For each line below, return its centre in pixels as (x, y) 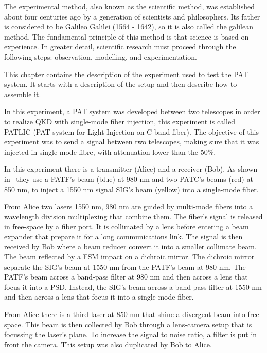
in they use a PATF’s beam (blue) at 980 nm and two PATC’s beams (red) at (129, 179)
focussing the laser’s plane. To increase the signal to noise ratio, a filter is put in (131, 334)
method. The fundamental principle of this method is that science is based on (127, 36)
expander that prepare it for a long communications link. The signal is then (123, 236)
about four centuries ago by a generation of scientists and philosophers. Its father (132, 16)
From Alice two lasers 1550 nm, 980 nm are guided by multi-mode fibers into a (129, 206)
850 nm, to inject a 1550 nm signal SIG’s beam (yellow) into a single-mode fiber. (131, 189)
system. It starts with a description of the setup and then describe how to (121, 84)
